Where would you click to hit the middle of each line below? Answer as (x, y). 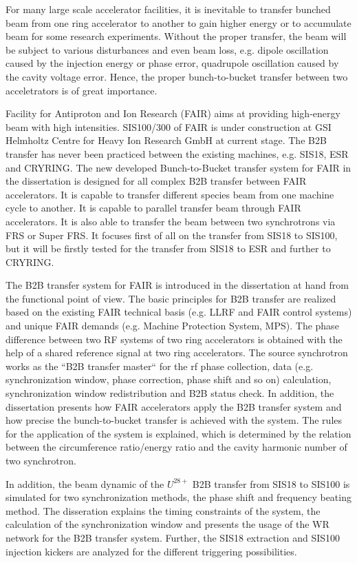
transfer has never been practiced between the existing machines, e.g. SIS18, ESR (177, 153)
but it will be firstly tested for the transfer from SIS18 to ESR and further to (168, 248)
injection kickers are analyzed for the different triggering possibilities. (151, 551)
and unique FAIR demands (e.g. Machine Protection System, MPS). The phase (172, 326)
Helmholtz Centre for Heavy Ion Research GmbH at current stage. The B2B (166, 140)
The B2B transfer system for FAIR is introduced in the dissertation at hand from (177, 285)
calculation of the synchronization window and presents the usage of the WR (167, 524)
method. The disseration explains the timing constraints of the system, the (163, 510)
